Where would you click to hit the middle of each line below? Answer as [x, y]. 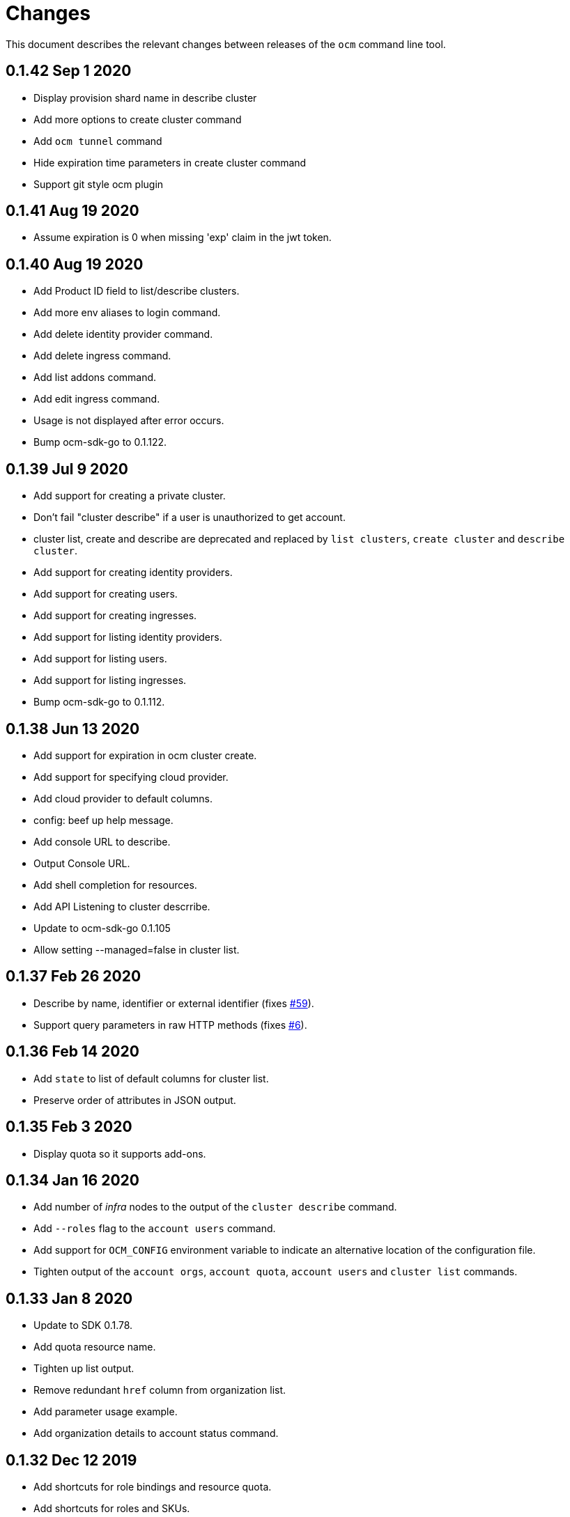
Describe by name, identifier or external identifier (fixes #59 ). [174, 1003]
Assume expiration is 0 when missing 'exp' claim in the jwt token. [183, 238]
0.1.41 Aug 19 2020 [72, 211]
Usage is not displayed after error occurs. [129, 421]
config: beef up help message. [103, 820]
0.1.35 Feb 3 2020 [69, 1127]
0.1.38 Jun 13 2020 [73, 729]
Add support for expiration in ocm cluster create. [145, 755]
